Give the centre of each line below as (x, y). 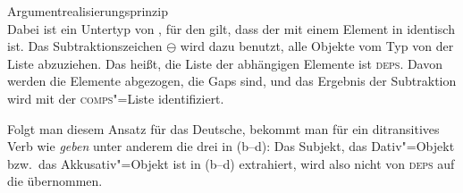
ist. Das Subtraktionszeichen (85, 46)
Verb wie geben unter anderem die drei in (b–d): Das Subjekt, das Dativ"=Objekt (231, 146)
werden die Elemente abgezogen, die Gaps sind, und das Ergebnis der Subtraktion (232, 81)
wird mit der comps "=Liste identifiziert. (116, 98)
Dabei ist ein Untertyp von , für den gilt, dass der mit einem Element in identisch (231, 28)
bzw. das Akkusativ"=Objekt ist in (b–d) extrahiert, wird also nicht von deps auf (231, 163)
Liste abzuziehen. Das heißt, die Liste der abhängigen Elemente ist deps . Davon (225, 63)
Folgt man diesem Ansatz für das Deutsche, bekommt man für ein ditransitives (223, 128)
